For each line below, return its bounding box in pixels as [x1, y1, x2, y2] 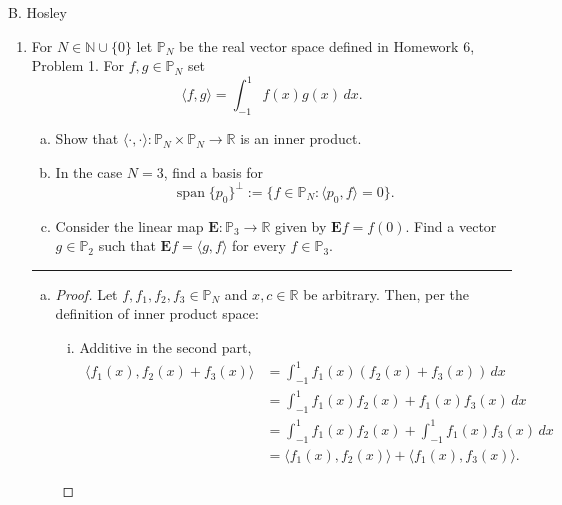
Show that [55, 128, 119, 149]
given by [275, 215, 327, 236]
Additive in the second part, [79, 336, 252, 357]
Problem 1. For [31, 55, 125, 76]
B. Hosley [8, 2, 67, 22]
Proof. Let [55, 283, 118, 304]
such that [98, 235, 156, 256]
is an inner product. [240, 128, 362, 149]
